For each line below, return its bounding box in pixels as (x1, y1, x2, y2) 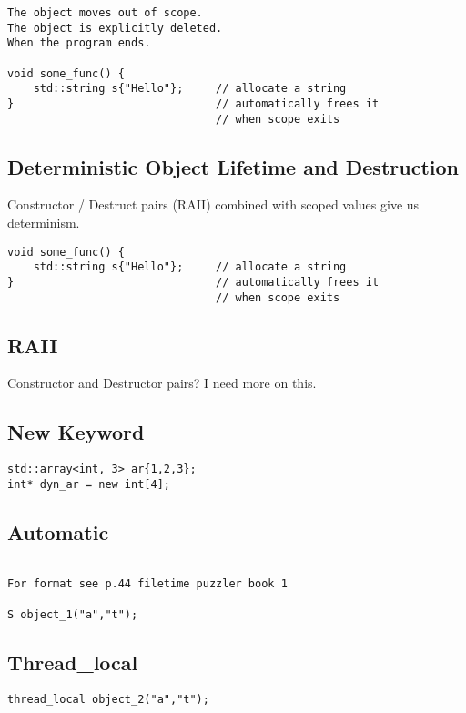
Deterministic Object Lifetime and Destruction (7, 152, 459, 180)
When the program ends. (7, 36, 151, 50)
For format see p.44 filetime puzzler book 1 (7, 577, 288, 591)
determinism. (7, 213, 80, 232)
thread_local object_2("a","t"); (7, 692, 209, 706)
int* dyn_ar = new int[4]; (7, 477, 170, 491)
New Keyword (7, 418, 145, 446)
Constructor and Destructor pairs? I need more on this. (7, 373, 317, 392)
